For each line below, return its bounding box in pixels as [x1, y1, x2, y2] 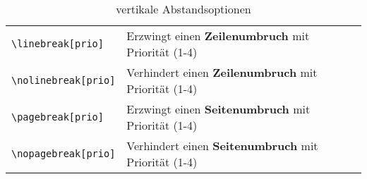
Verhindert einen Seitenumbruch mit [126, 137, 318, 154]
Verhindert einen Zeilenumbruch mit [126, 64, 318, 80]
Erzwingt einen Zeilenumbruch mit [126, 27, 310, 44]
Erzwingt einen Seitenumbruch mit [126, 101, 311, 117]
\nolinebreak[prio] [11, 75, 116, 86]
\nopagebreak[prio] [11, 148, 116, 159]
